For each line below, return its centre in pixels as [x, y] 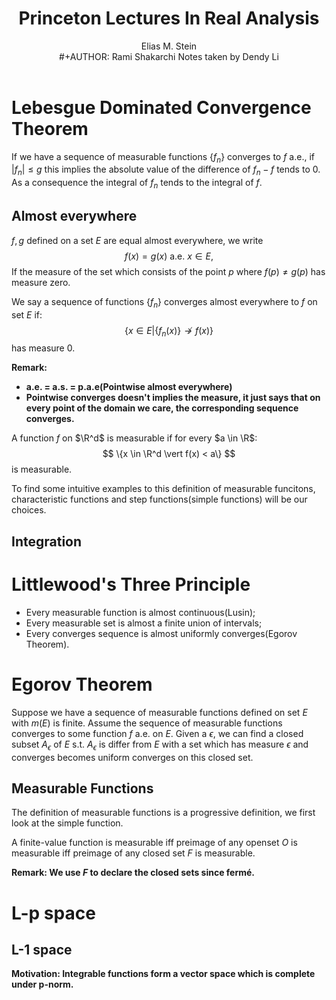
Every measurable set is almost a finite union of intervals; [144, 623]
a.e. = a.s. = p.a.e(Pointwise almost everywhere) [129, 387]
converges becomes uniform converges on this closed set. [132, 757]
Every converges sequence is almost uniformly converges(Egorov [161, 633]
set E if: [27, 314]
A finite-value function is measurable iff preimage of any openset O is [154, 843]
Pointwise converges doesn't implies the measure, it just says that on [173, 398]
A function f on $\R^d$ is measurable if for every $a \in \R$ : [134, 438]
